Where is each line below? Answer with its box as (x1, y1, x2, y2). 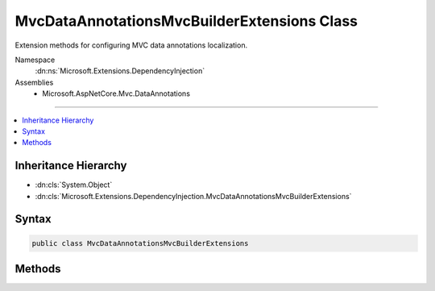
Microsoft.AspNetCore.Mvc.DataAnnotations (42, 89, 191, 98)
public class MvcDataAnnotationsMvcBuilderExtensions (31, 239, 249, 247)
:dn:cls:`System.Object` (35, 180, 113, 189)
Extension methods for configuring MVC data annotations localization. (14, 40, 248, 50)
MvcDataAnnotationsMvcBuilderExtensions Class (14, 12, 358, 30)
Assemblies (14, 77, 54, 87)
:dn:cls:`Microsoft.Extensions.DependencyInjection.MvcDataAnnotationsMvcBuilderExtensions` (35, 191, 352, 201)
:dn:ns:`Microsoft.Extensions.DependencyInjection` (35, 66, 205, 76)
